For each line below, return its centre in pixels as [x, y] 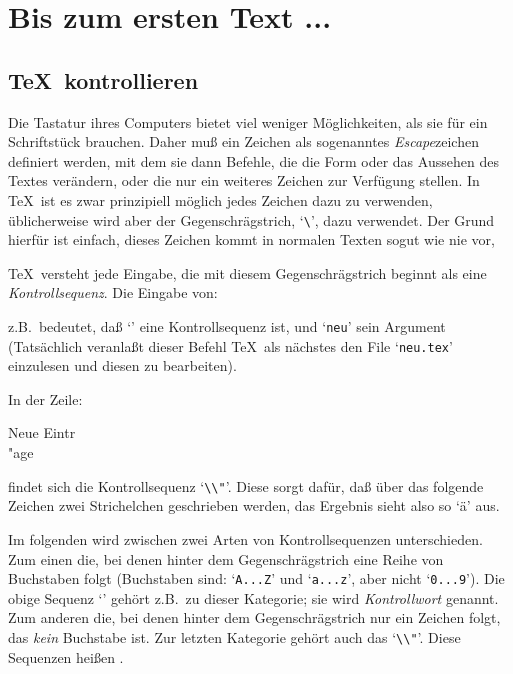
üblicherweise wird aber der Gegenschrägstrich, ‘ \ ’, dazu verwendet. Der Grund [251, 219]
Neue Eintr [42, 432]
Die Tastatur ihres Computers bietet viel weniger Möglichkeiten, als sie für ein [248, 121]
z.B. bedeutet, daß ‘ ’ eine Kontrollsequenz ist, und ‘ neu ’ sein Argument [227, 325]
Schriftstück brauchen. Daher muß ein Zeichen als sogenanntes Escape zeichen [243, 141]
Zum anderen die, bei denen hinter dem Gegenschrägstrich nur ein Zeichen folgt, [254, 617]
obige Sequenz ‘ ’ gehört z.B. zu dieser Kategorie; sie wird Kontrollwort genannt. [253, 597]
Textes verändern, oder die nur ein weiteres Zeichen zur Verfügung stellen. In [244, 180]
